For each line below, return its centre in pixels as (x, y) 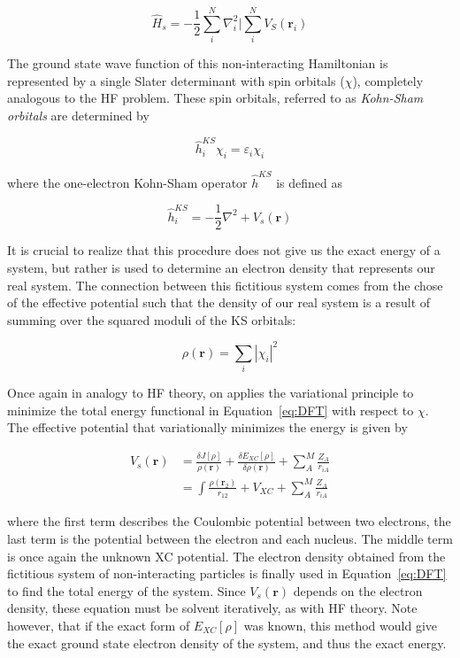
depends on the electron (358, 590)
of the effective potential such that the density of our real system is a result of (219, 302)
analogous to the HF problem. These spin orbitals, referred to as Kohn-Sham (215, 98)
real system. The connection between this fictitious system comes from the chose (225, 285)
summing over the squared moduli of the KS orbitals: (152, 319)
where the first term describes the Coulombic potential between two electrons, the (229, 521)
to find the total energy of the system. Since (126, 590)
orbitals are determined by (78, 115)
